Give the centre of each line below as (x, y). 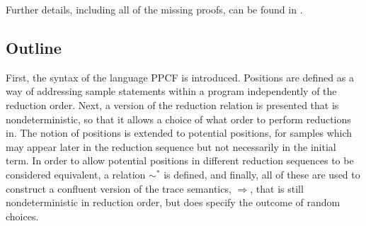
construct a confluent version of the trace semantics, (119, 188)
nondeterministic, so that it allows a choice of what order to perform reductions (178, 119)
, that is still (277, 188)
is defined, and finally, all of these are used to (262, 174)
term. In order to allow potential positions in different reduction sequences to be (180, 160)
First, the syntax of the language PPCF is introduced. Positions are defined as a (180, 77)
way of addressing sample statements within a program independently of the (171, 91)
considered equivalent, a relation (76, 174)
